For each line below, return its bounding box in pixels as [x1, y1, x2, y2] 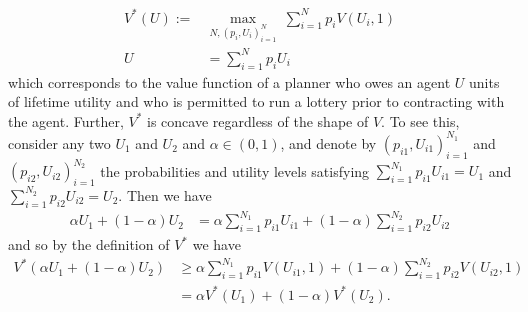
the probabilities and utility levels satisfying [100, 160, 370, 181]
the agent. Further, [8, 110, 124, 131]
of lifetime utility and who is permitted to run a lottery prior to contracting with [8, 91, 505, 112]
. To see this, [381, 110, 460, 131]
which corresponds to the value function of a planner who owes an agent [8, 71, 451, 92]
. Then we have [118, 184, 212, 205]
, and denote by [280, 132, 377, 153]
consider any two [8, 132, 111, 153]
